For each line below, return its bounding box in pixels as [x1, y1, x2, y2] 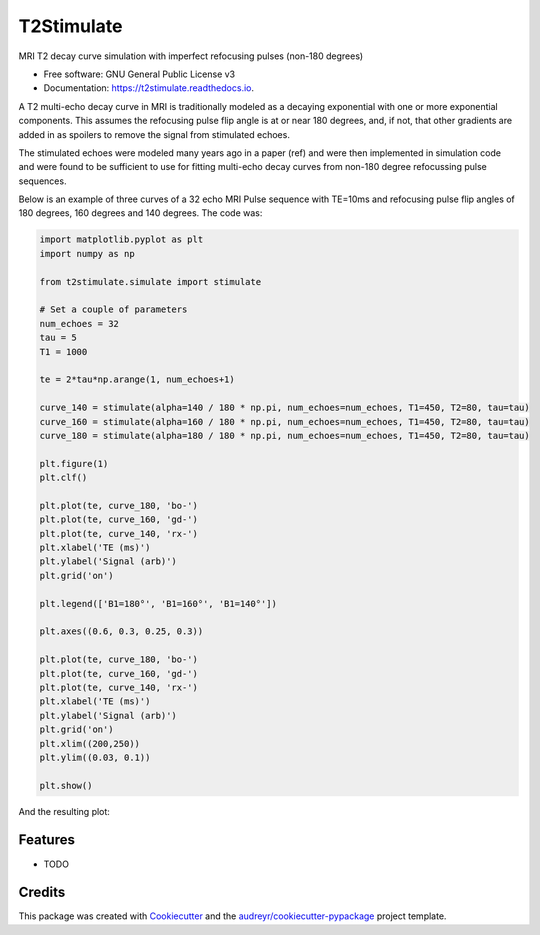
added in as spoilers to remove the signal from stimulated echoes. [18, 128, 290, 140]
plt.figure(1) [39, 458, 109, 469]
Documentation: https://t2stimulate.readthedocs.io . [43, 82, 255, 94]
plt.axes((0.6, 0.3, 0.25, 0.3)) [39, 626, 204, 637]
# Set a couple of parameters [39, 304, 188, 315]
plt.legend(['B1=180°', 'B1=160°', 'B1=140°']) [39, 598, 277, 609]
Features [18, 831, 75, 849]
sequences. [18, 175, 67, 187]
